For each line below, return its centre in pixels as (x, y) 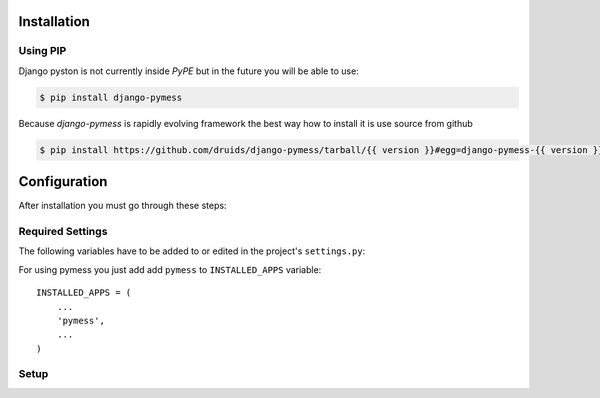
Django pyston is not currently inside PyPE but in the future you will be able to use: (188, 71)
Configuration (63, 181)
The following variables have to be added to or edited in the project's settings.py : (192, 251)
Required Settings (63, 231)
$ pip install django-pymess (111, 97)
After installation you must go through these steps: (122, 206)
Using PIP (42, 51)
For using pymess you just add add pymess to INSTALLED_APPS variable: (170, 269)
